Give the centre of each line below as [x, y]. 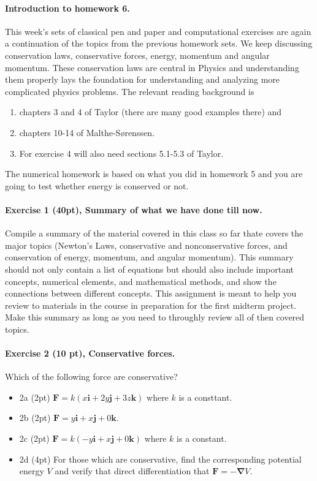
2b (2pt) [35, 418]
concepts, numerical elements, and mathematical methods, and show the [141, 281]
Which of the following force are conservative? [91, 377]
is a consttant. [205, 397]
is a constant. [202, 438]
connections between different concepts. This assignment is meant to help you [151, 293]
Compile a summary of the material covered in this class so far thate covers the [154, 233]
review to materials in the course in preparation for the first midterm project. [151, 305]
